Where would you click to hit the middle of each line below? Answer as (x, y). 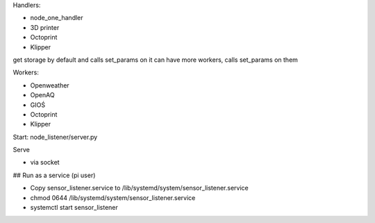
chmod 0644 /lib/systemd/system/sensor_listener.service (113, 197)
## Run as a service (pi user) (54, 175)
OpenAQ (42, 95)
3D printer (45, 27)
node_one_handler (57, 18)
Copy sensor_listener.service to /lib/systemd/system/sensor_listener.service (140, 188)
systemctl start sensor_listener (74, 208)
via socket (45, 163)
